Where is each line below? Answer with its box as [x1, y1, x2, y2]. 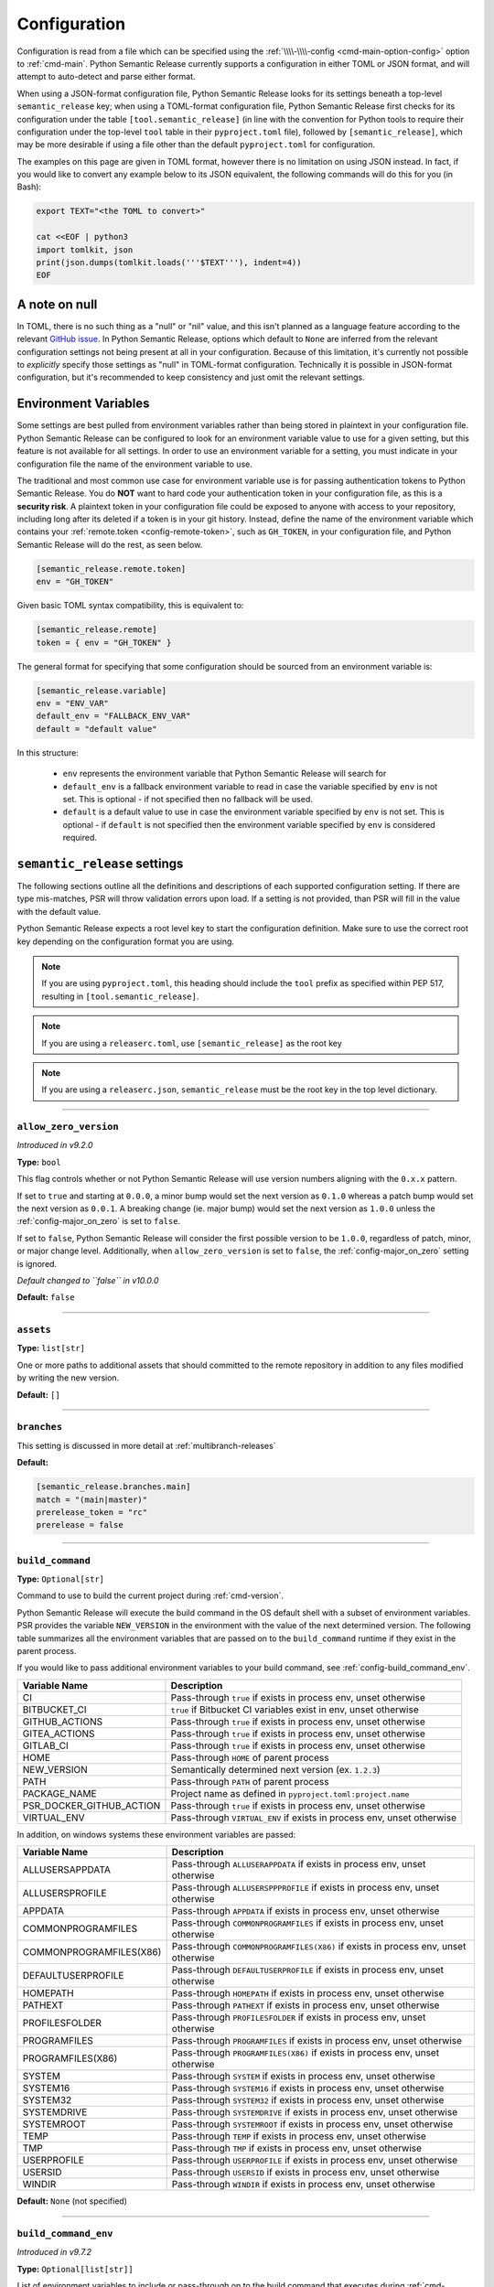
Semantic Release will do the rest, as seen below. [16, 539, 203, 550]
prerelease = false [36, 1519, 123, 1530]
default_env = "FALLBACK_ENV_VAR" [36, 711, 191, 722]
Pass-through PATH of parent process [170, 1775, 329, 1788]
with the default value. [16, 906, 102, 917]
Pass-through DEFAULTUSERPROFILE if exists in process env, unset [171, 1963, 444, 1976]
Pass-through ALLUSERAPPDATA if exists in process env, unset [171, 1858, 426, 1871]
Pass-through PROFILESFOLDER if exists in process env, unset [171, 2011, 426, 2024]
